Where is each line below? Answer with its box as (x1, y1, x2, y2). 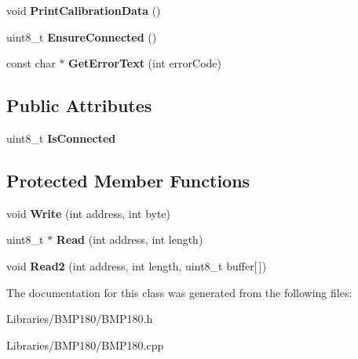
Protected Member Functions (6, 168, 250, 192)
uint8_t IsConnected (6, 129, 116, 146)
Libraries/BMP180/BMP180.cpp (6, 336, 164, 353)
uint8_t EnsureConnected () (6, 28, 157, 45)
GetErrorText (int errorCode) (68, 55, 222, 71)
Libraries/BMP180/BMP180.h (6, 310, 153, 327)
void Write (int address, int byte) (6, 205, 171, 221)
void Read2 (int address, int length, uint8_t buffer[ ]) (6, 257, 267, 274)
